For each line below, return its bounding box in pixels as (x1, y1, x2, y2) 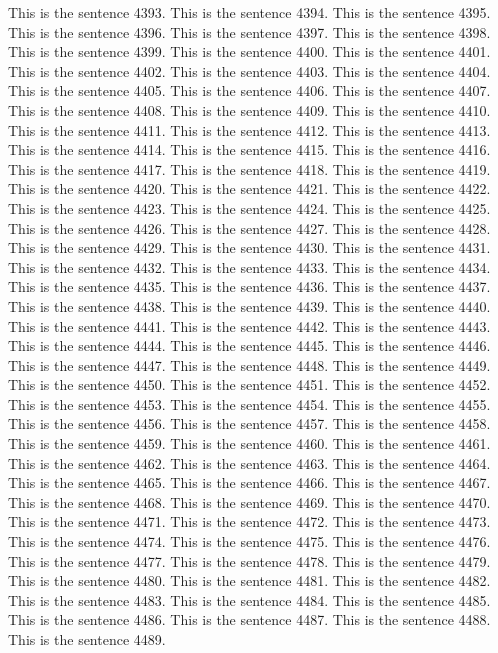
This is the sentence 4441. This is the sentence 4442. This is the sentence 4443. (8, 315, 491, 336)
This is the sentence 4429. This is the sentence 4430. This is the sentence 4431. (8, 237, 491, 258)
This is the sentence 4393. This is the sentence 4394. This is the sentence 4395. (8, 2, 491, 22)
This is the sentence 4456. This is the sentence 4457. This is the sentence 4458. (8, 413, 491, 434)
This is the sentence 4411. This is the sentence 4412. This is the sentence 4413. (8, 119, 491, 140)
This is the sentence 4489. (8, 629, 166, 649)
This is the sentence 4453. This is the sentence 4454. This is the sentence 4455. (8, 393, 491, 414)
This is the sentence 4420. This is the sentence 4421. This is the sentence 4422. (8, 178, 491, 199)
